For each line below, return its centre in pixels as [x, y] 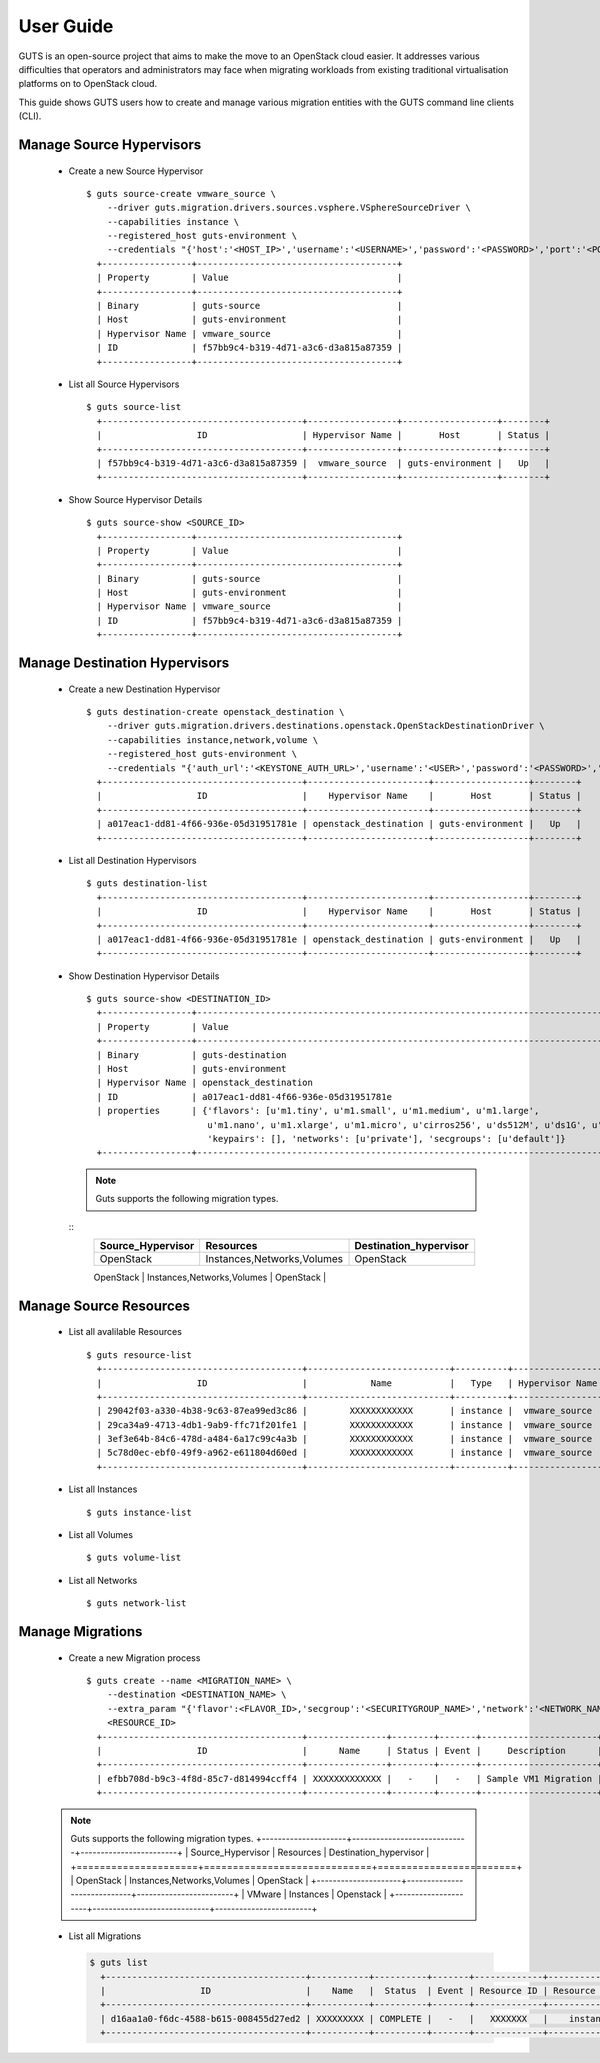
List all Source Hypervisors [124, 384]
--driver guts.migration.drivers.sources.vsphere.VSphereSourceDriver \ [289, 208]
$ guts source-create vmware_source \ [181, 193]
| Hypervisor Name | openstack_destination [205, 1083]
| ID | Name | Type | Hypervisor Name [347, 1383]
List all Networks [103, 1580]
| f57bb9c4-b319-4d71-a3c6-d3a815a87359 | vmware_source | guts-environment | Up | [323, 463]
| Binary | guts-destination [191, 1054]
